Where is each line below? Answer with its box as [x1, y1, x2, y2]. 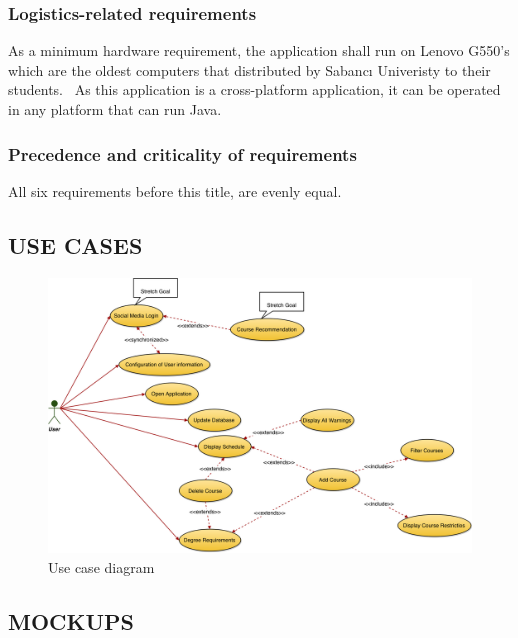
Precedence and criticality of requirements [8, 141, 357, 166]
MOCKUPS [8, 605, 134, 636]
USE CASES [8, 229, 143, 260]
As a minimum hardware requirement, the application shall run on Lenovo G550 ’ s [8, 40, 510, 61]
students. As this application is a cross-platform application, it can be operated [8, 79, 501, 100]
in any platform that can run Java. [8, 99, 222, 119]
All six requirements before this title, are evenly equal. [8, 180, 342, 201]
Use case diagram [48, 556, 155, 577]
